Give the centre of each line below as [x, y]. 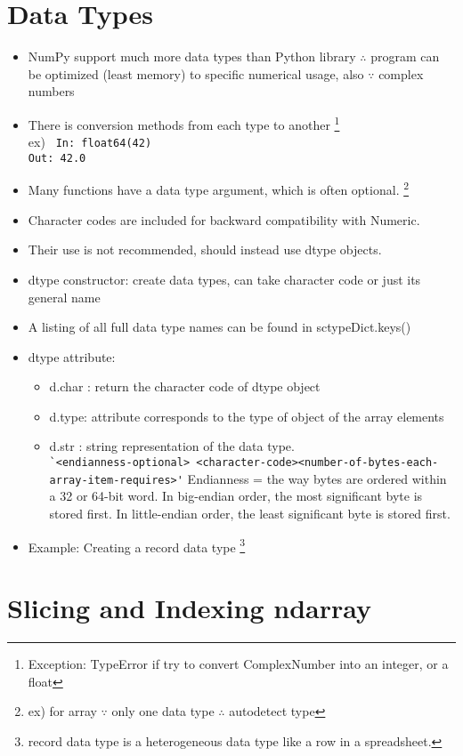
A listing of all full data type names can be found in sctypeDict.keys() [219, 327]
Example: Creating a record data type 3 [137, 545]
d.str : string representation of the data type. [172, 446]
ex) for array [62, 711]
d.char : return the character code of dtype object [185, 386]
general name [64, 297]
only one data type [163, 711]
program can [405, 56]
